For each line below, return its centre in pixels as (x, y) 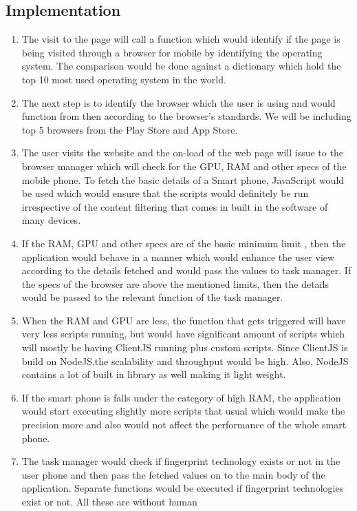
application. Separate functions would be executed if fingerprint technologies (183, 488)
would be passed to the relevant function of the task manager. (152, 297)
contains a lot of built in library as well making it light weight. (154, 374)
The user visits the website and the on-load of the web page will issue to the (182, 153)
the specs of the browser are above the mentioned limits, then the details (175, 283)
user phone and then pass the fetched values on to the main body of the (173, 474)
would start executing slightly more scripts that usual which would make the (183, 411)
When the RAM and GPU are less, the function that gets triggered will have (184, 320)
